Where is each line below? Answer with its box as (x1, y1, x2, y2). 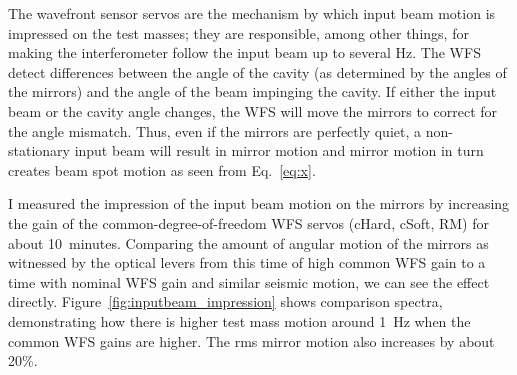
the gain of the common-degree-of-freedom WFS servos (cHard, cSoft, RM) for (8, 212, 489, 233)
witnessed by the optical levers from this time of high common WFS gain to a (8, 252, 486, 273)
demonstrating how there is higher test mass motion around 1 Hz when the (8, 310, 471, 331)
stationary (8, 140, 70, 161)
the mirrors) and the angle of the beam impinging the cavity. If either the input (8, 81, 497, 102)
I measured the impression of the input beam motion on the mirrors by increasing (8, 193, 510, 214)
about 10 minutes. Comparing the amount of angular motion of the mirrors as (8, 232, 489, 253)
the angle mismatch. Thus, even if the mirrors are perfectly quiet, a (8, 120, 422, 141)
